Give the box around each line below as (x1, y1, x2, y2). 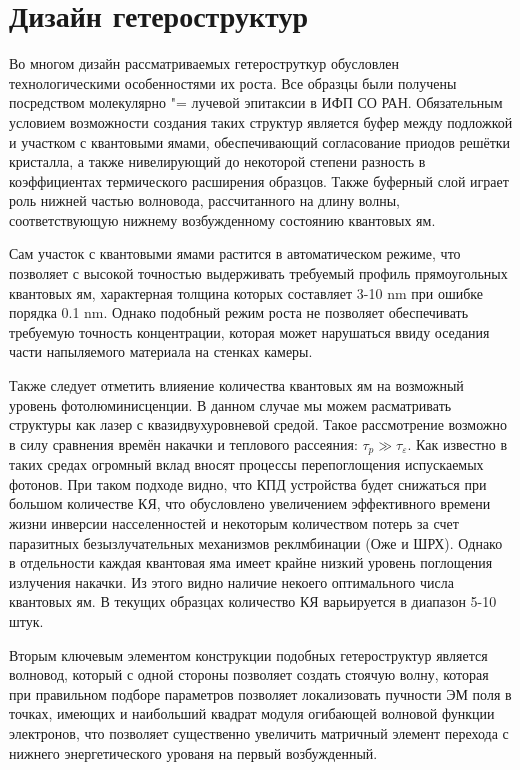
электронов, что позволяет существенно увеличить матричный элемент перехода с (9, 722, 509, 743)
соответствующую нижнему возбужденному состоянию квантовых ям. (9, 209, 436, 230)
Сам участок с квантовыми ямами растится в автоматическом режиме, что (9, 243, 461, 264)
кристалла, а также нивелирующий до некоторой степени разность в (9, 151, 426, 172)
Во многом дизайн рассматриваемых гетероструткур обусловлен (9, 53, 399, 74)
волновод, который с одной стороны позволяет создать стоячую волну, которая (9, 664, 489, 685)
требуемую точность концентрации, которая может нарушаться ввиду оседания (9, 321, 490, 342)
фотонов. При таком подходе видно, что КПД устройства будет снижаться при (9, 473, 487, 494)
